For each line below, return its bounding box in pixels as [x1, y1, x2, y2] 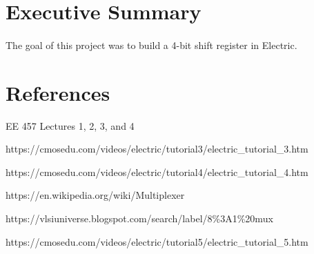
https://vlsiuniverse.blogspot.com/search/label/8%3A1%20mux [6, 211, 273, 226]
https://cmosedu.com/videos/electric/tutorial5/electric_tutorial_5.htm [6, 234, 308, 248]
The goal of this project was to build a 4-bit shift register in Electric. [6, 37, 297, 52]
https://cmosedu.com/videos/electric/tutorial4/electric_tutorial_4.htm [6, 164, 308, 179]
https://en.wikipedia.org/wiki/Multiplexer [6, 188, 185, 202]
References [6, 78, 110, 106]
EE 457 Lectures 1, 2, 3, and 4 [6, 118, 135, 133]
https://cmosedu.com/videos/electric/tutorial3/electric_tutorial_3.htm [6, 141, 308, 156]
